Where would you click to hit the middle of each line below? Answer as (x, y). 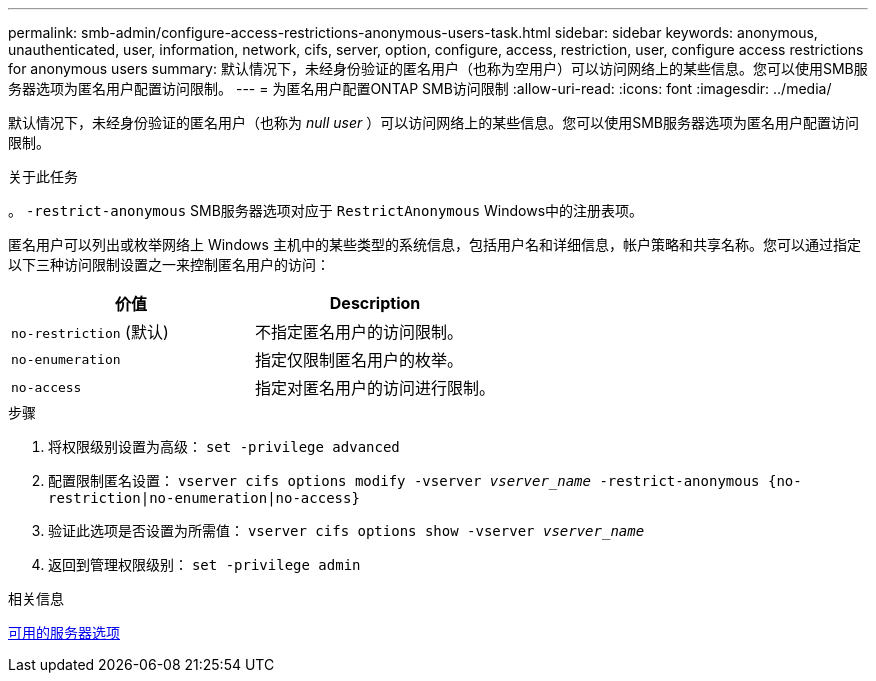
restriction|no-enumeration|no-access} (204, 498)
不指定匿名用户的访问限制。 (359, 332)
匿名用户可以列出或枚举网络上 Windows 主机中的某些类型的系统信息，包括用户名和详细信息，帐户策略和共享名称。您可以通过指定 (434, 244)
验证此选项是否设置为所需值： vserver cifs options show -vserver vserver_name (346, 530)
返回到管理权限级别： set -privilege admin (204, 564)
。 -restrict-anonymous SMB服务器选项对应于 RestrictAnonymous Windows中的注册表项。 (326, 210)
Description (375, 303)
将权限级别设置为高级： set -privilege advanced (224, 446)
